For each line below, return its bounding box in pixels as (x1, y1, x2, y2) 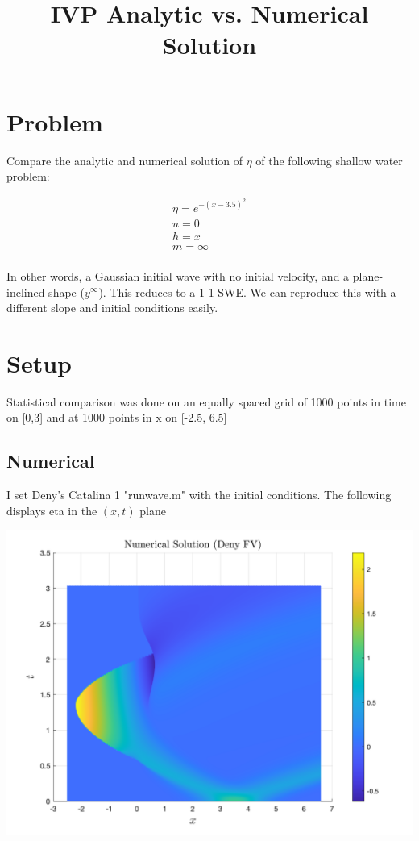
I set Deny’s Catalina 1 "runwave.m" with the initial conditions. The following (6, 486, 392, 503)
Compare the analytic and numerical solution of (6, 152, 243, 169)
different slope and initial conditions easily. (6, 299, 218, 316)
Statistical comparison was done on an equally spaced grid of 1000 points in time (6, 393, 406, 410)
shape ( (48, 283, 85, 300)
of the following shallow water (255, 152, 403, 169)
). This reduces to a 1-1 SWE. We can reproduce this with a (98, 283, 396, 300)
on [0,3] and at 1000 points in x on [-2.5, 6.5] (6, 409, 227, 426)
